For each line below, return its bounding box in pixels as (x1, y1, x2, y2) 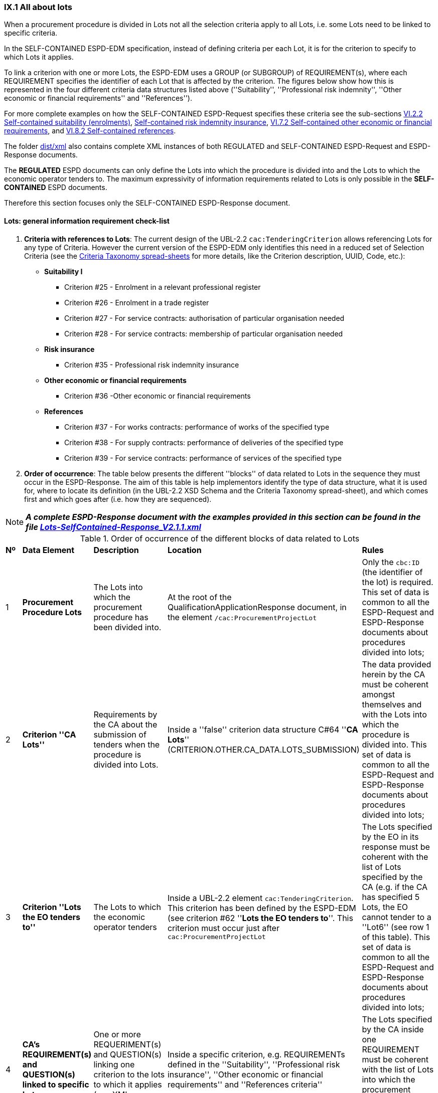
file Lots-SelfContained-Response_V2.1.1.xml (26, 521, 201, 532)
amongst (362, 689, 395, 699)
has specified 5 (362, 891, 420, 902)
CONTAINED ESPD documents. (4, 183, 107, 192)
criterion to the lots (93, 1069, 165, 1079)
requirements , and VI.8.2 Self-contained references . (4, 126, 176, 135)
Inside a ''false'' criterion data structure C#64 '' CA (167, 724, 358, 735)
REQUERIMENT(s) (93, 1039, 162, 1049)
